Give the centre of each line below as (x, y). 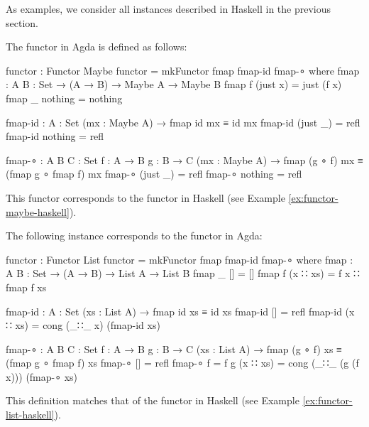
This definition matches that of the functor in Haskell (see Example (153, 400)
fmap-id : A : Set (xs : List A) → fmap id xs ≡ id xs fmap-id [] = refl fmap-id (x (180, 311)
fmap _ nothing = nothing (64, 98)
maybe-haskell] (38, 211)
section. (22, 22)
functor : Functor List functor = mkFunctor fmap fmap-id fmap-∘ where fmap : (180, 259)
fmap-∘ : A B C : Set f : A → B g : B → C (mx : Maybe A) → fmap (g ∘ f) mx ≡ (184, 160)
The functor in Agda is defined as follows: (97, 47)
